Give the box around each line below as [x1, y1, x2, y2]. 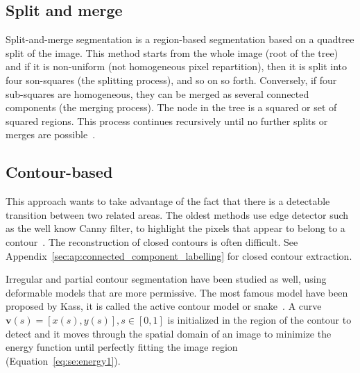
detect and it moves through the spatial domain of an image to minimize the [6, 326, 332, 340]
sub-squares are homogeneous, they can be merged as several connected [6, 86, 309, 101]
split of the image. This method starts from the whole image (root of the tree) [6, 45, 338, 60]
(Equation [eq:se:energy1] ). [6, 353, 121, 367]
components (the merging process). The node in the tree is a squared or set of [6, 100, 337, 115]
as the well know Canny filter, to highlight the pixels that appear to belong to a [6, 221, 345, 235]
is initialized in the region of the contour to [167, 312, 352, 326]
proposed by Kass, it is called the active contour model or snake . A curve [6, 299, 322, 313]
